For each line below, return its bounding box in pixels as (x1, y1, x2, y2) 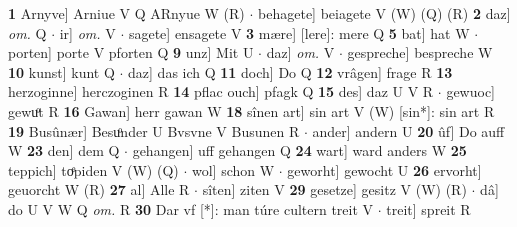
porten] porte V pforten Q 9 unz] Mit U (8, 42, 254, 63)
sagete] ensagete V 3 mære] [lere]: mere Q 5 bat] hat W (128, 22, 470, 43)
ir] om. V (59, 22, 116, 43)
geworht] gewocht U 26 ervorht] (287, 159, 482, 180)
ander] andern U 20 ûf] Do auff (312, 120, 505, 141)
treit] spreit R (386, 198, 471, 219)
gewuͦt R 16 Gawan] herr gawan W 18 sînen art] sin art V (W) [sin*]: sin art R (8, 100, 495, 121)
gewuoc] (446, 81, 495, 102)
